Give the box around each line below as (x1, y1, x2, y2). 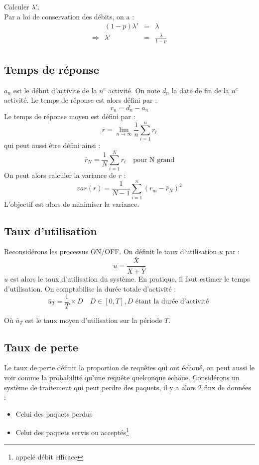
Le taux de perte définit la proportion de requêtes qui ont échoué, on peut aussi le (4, 362, 255, 373)
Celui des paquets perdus (15, 408, 93, 419)
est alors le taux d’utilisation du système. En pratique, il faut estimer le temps (10, 274, 250, 284)
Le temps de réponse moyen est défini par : (4, 111, 135, 122)
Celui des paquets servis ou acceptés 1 (15, 426, 129, 438)
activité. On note (108, 85, 160, 95)
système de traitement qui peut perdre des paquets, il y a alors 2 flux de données (4, 382, 252, 392)
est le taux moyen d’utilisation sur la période (25, 314, 162, 325)
